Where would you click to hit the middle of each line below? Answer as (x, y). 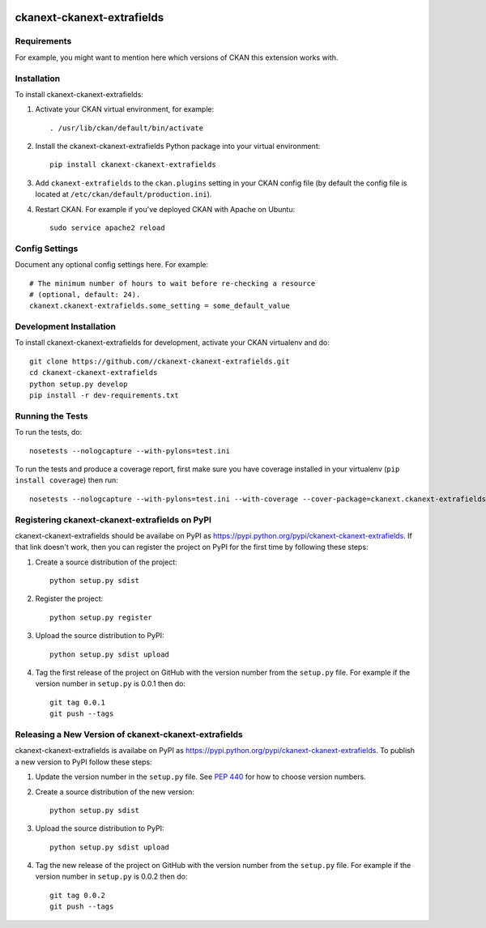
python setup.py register (101, 617)
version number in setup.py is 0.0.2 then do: (111, 877)
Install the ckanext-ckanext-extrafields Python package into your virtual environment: (178, 147)
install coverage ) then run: (66, 480)
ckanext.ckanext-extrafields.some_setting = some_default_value (160, 306)
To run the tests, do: (49, 432)
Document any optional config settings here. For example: (112, 265)
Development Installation (66, 326)
